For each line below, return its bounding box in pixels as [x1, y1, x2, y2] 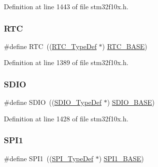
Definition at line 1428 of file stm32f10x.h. [4, 113, 129, 123]
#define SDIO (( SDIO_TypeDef [4, 97, 102, 107]
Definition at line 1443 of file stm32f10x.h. [4, 1, 129, 11]
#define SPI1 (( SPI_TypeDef [4, 153, 93, 163]
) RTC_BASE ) [102, 41, 147, 51]
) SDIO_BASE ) [107, 97, 155, 107]
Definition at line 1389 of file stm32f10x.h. [4, 57, 129, 67]
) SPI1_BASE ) [99, 153, 144, 163]
